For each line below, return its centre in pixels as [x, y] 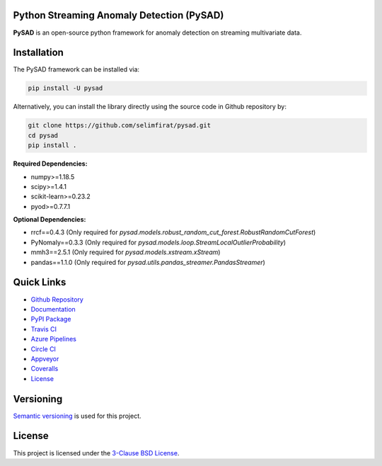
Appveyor [45, 358]
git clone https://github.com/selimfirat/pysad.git [120, 125]
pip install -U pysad [65, 88]
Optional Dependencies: [50, 220]
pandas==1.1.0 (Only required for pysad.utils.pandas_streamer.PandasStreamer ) [148, 262]
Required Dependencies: [50, 164]
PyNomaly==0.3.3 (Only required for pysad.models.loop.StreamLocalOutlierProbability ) [158, 242]
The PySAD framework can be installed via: [76, 69]
